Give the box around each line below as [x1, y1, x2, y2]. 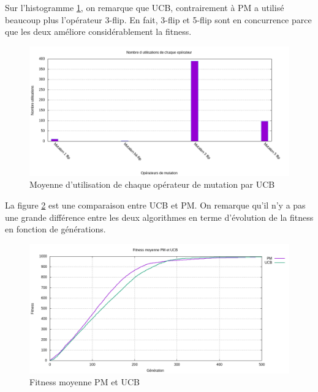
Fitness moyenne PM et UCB [29, 375, 140, 388]
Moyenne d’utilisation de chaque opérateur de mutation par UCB [29, 178, 275, 191]
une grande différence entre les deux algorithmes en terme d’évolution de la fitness [5, 210, 314, 223]
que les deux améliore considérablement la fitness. [5, 25, 192, 38]
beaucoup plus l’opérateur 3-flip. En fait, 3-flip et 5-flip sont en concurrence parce [5, 13, 312, 26]
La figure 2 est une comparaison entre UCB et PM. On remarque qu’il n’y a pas [5, 198, 306, 211]
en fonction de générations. [5, 223, 106, 235]
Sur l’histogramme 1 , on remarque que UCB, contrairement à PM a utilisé [5, 1, 284, 13]
